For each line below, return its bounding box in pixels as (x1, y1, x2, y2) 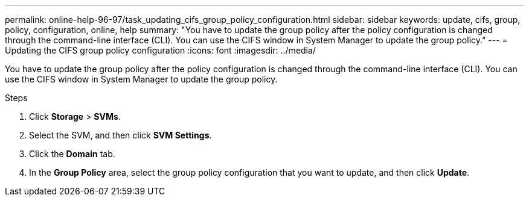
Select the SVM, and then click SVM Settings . (29, 130, 212, 140)
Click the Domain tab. (29, 149, 115, 159)
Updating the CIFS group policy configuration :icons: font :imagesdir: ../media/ (5, 45, 316, 55)
